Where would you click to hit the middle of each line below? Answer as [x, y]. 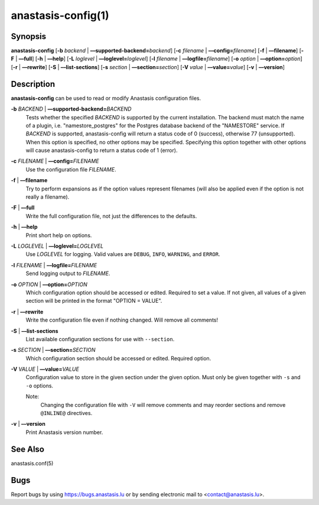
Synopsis [29, 36]
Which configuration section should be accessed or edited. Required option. [118, 358]
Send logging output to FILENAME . [68, 273]
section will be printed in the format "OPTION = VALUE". [94, 301]
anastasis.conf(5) [32, 463]
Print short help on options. [59, 235]
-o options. [39, 386]
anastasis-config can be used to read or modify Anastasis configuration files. [106, 98]
